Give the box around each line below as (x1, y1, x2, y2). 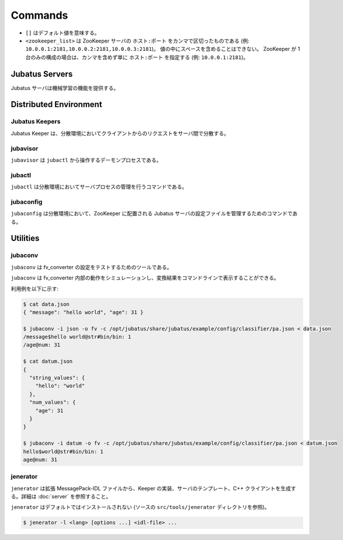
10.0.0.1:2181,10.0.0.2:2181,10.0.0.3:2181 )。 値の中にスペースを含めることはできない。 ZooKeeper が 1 (25, 46, 300, 53)
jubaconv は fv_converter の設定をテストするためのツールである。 (11, 263, 172, 270)
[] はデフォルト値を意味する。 (25, 29, 100, 36)
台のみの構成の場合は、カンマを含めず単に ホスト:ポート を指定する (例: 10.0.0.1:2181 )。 (25, 53, 249, 61)
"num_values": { (29, 399, 76, 406)
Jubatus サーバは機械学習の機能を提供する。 (11, 84, 119, 91)
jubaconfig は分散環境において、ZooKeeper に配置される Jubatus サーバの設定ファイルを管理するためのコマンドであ (11, 210, 298, 217)
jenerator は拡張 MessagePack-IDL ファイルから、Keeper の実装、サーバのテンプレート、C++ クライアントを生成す (11, 484, 296, 491)
